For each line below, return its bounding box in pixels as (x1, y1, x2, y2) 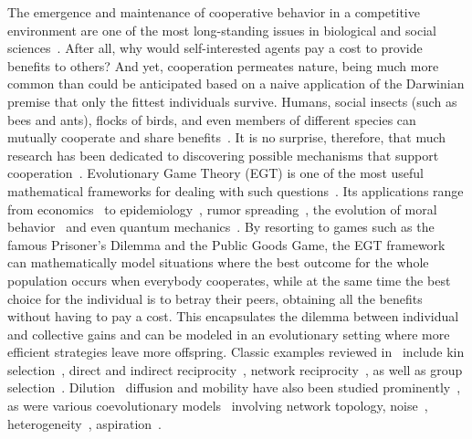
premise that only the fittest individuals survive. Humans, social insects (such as (7, 91, 457, 110)
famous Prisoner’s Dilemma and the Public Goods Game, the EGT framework (7, 235, 446, 254)
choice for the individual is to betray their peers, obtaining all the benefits (7, 288, 423, 308)
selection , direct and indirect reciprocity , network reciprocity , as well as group (7, 360, 463, 379)
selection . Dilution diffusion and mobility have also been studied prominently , (7, 378, 461, 397)
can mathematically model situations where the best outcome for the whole (7, 253, 429, 272)
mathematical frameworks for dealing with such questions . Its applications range (7, 181, 464, 200)
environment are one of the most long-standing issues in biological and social (7, 20, 436, 39)
